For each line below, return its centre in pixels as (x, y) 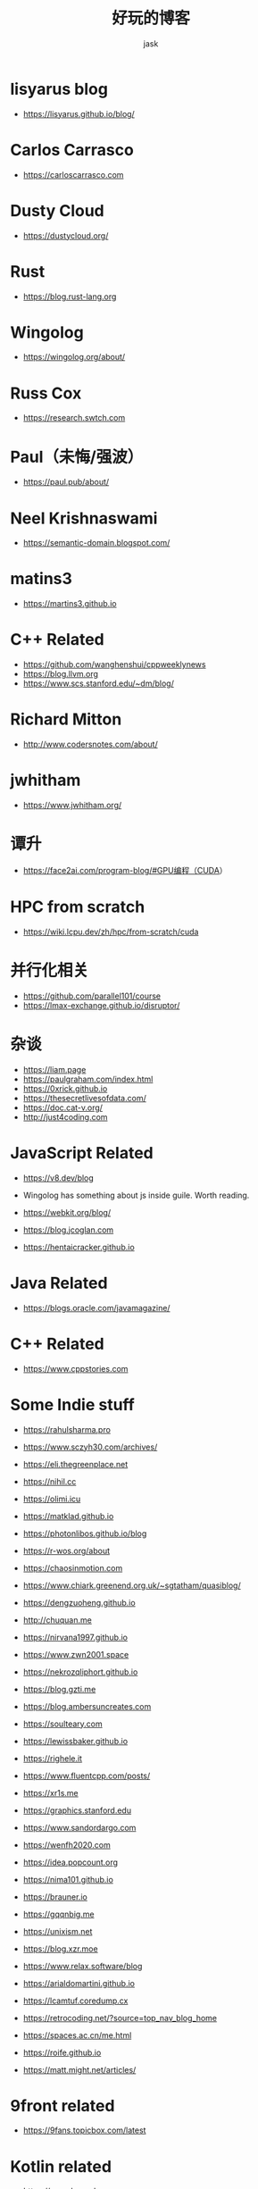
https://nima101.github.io (68, 1879)
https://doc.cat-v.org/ (63, 1107)
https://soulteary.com (63, 1724)
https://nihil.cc (50, 1481)
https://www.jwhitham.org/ (72, 805)
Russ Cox (46, 393)
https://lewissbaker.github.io (75, 1741)
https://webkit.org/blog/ (67, 1212)
